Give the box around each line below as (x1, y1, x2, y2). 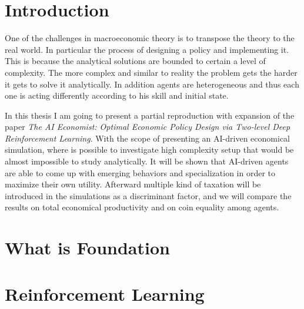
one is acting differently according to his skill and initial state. (5, 89, 229, 102)
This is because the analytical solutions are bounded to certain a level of (5, 55, 266, 67)
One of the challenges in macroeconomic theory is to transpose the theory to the (5, 32, 295, 44)
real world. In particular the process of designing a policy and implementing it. (5, 43, 289, 55)
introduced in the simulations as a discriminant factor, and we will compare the (5, 189, 292, 201)
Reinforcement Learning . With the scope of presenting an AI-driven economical (5, 132, 290, 144)
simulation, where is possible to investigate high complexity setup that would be (5, 143, 294, 156)
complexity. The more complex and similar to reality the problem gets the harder (5, 66, 298, 78)
